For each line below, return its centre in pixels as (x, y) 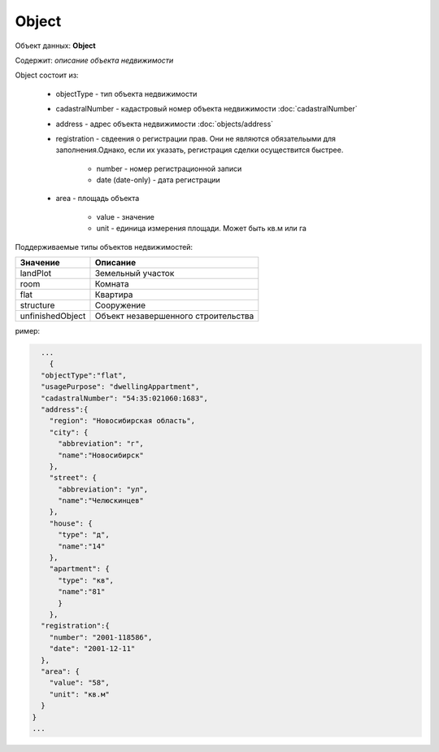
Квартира (114, 295)
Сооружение (120, 305)
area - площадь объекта (98, 199)
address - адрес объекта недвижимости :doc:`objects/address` (165, 124)
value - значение (125, 216)
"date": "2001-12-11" (92, 649)
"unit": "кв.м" (79, 694)
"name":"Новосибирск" (101, 455)
